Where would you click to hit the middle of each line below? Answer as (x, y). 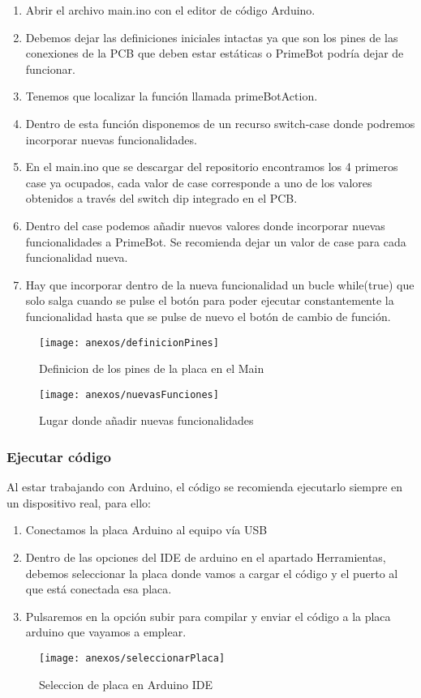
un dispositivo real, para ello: (79, 502)
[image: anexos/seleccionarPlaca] (132, 658)
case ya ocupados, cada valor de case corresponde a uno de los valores (199, 182)
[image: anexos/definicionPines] (129, 343)
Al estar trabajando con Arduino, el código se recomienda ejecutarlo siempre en (205, 487)
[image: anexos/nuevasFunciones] (129, 394)
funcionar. (50, 69)
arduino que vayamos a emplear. (106, 632)
